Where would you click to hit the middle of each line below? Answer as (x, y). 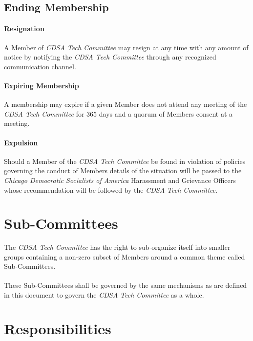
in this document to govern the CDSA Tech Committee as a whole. (104, 295)
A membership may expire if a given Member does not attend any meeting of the (126, 104)
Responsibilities (58, 328)
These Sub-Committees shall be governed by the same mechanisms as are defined (126, 285)
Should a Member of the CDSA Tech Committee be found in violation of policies (125, 161)
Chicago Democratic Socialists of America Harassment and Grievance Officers (120, 180)
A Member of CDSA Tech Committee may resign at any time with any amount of (126, 47)
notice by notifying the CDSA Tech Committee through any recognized (110, 57)
